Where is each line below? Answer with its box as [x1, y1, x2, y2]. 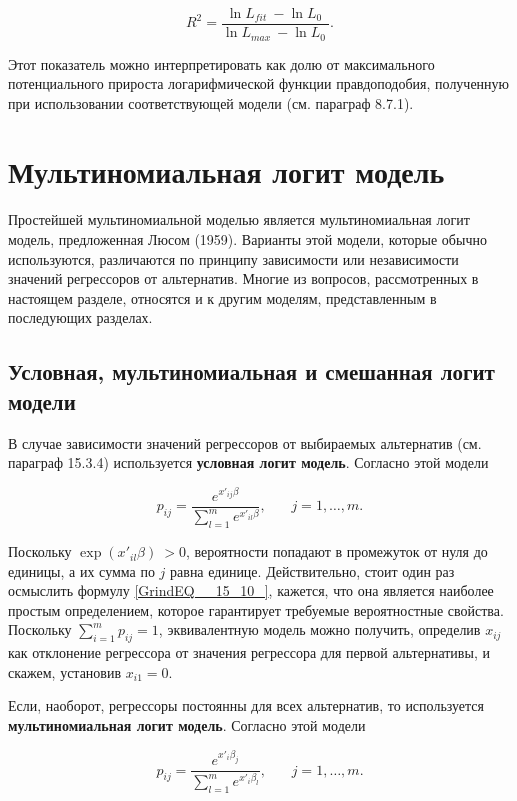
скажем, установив [8, 661, 122, 682]
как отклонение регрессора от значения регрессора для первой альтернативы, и [8, 642, 490, 663]
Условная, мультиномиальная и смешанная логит [8, 356, 495, 387]
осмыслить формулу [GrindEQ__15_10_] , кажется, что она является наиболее [8, 580, 494, 601]
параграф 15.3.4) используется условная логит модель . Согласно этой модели [8, 452, 489, 473]
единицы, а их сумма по [8, 560, 155, 581]
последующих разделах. [8, 307, 153, 328]
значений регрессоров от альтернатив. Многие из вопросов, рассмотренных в [8, 268, 479, 289]
